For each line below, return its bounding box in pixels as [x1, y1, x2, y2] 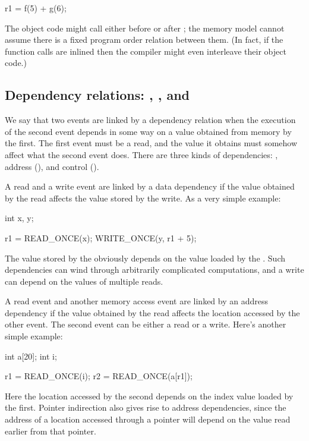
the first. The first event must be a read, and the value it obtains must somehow [5, 137, 298, 149]
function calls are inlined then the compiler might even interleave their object [5, 45, 286, 57]
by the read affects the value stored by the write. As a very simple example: [5, 191, 281, 204]
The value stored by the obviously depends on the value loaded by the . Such [5, 251, 285, 264]
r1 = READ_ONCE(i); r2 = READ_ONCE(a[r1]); [5, 370, 193, 382]
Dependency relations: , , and [5, 86, 190, 104]
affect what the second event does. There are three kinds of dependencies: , [5, 148, 278, 160]
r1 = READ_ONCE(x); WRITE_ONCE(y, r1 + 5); [5, 231, 197, 244]
